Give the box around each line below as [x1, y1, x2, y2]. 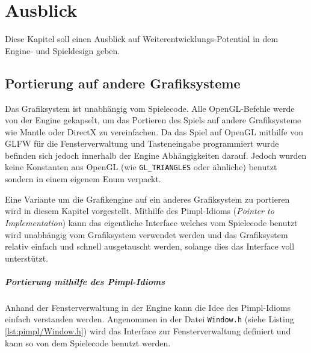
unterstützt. [5, 251, 49, 264]
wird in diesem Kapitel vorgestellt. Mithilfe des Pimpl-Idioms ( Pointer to [5, 204, 274, 217]
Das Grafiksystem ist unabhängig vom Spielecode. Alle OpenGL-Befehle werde [5, 102, 295, 114]
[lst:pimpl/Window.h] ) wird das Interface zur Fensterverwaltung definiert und [5, 325, 291, 337]
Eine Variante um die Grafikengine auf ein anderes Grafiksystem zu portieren [5, 192, 290, 205]
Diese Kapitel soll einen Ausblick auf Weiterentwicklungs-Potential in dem [5, 32, 279, 45]
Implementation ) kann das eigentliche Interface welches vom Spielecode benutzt [5, 216, 298, 229]
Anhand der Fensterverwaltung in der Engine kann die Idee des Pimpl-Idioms [5, 301, 291, 313]
